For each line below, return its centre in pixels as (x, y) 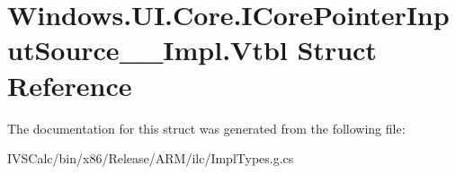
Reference (70, 85)
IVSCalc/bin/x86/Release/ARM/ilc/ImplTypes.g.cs (151, 158)
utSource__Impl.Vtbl (148, 50)
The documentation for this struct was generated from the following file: (206, 128)
